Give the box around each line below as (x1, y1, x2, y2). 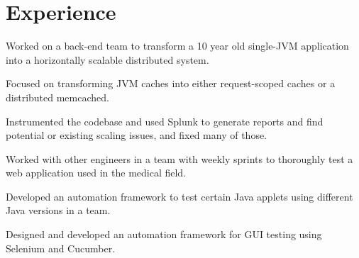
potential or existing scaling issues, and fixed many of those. (6, 128, 267, 142)
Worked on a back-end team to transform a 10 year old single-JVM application (6, 38, 349, 53)
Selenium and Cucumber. (6, 240, 116, 255)
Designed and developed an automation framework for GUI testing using (6, 227, 322, 242)
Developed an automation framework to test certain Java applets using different (6, 189, 353, 203)
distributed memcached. (6, 89, 109, 104)
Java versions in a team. (6, 203, 111, 218)
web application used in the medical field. (6, 165, 187, 180)
